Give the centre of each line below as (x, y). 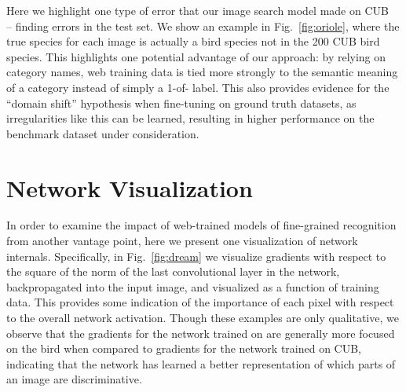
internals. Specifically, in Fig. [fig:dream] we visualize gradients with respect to (196, 256)
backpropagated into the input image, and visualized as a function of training (193, 286)
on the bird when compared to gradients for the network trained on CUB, (184, 348)
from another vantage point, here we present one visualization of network (182, 241)
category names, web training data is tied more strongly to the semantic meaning (202, 72)
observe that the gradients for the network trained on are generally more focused (201, 333)
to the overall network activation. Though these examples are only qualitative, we (203, 318)
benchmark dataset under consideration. (103, 133)
